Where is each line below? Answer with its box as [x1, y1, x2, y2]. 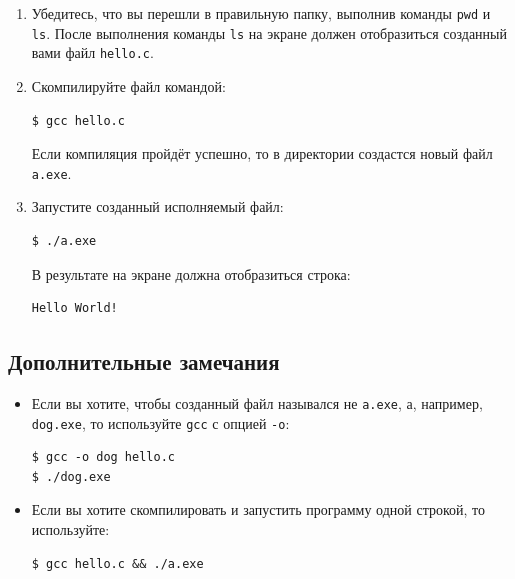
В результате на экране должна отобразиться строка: [31, 263, 351, 284]
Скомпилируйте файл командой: [31, 75, 226, 96]
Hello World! [31, 301, 118, 316]
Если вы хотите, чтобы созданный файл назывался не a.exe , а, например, [31, 392, 483, 413]
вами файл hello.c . [31, 42, 154, 63]
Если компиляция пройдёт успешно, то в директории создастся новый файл [31, 143, 493, 164]
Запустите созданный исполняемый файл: [31, 196, 284, 217]
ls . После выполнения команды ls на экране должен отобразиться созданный [31, 22, 507, 43]
